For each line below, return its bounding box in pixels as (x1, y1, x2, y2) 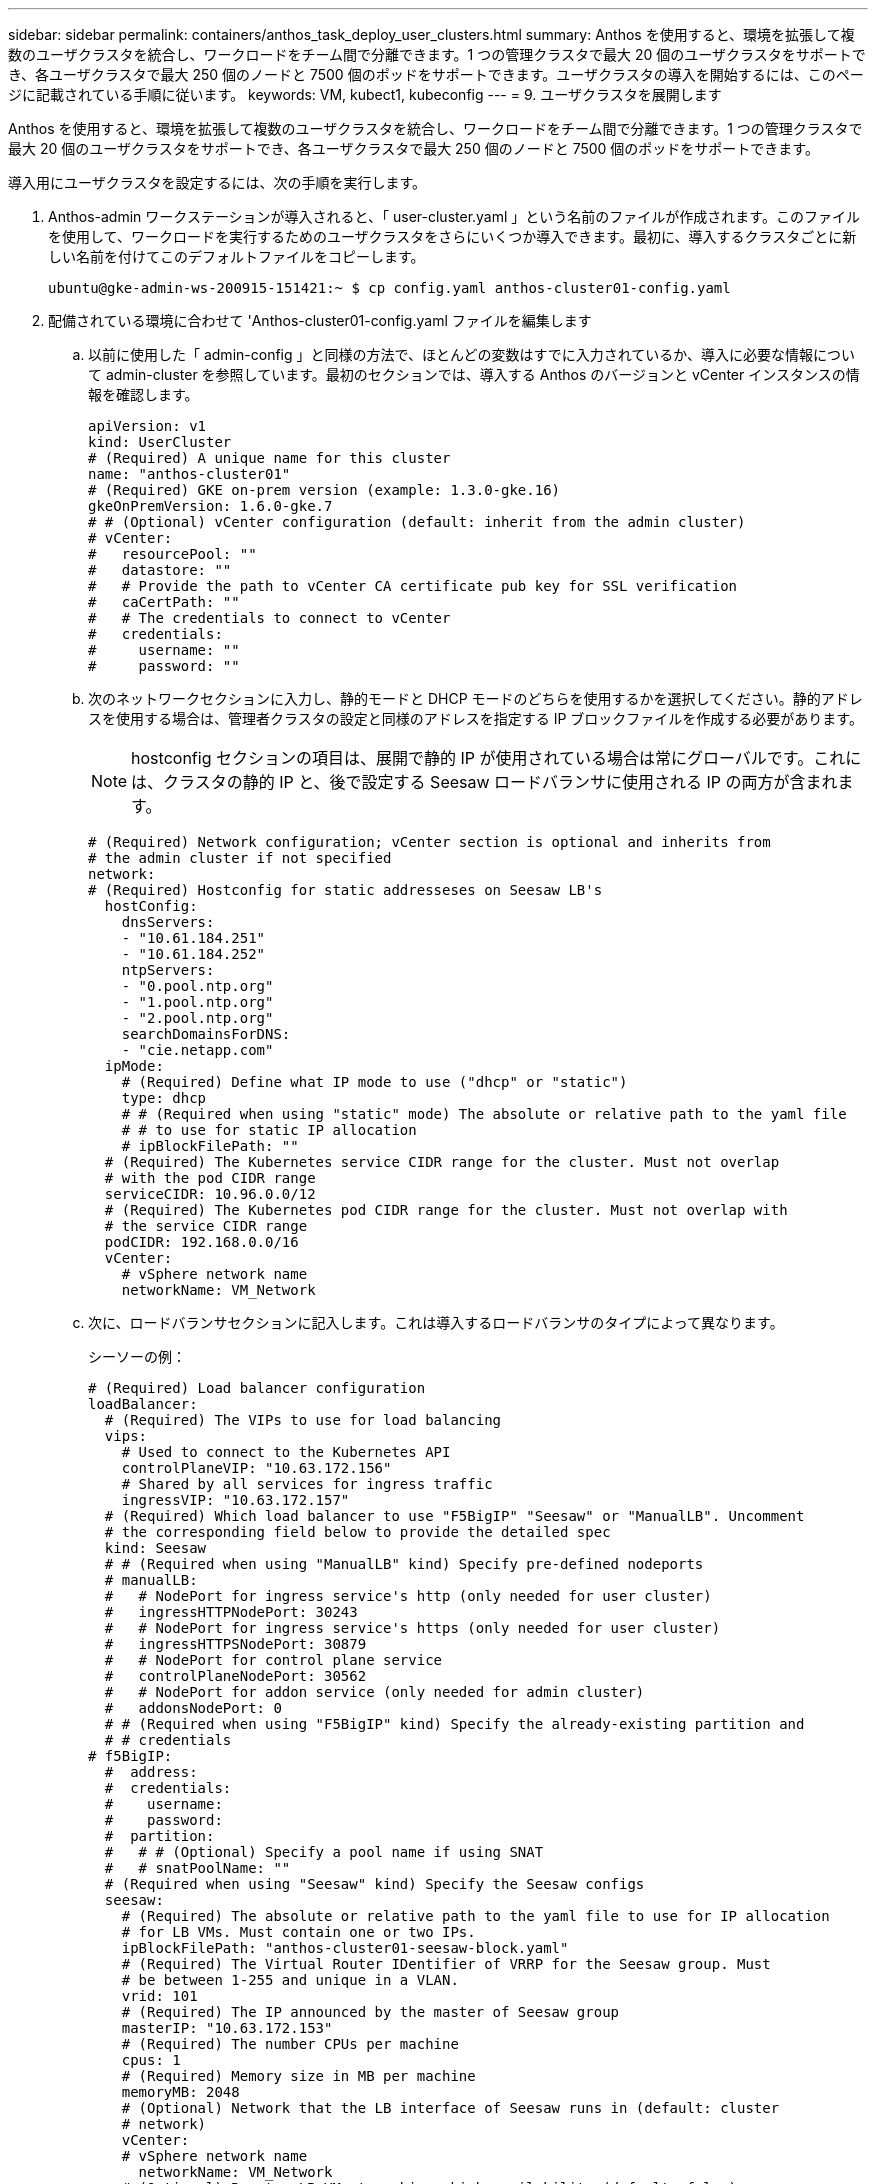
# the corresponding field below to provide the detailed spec (104, 1524, 611, 1540)
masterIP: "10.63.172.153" (121, 2020, 333, 2036)
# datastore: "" (88, 562, 232, 578)
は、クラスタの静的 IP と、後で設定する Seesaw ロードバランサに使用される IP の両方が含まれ (131, 772, 838, 792)
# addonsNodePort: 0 (104, 1700, 282, 1716)
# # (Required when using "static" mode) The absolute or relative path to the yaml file (121, 1106, 847, 1122)
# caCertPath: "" (88, 594, 240, 610)
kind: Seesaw (104, 1540, 207, 1556)
